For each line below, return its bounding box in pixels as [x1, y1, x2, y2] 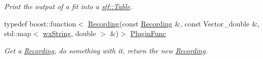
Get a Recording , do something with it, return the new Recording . [4, 45, 208, 55]
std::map [4, 28, 31, 39]
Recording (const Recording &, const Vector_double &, [88, 18, 259, 28]
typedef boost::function [4, 18, 76, 28]
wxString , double [43, 28, 96, 39]
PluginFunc [130, 28, 166, 39]
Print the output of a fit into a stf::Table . [4, 1, 133, 11]
